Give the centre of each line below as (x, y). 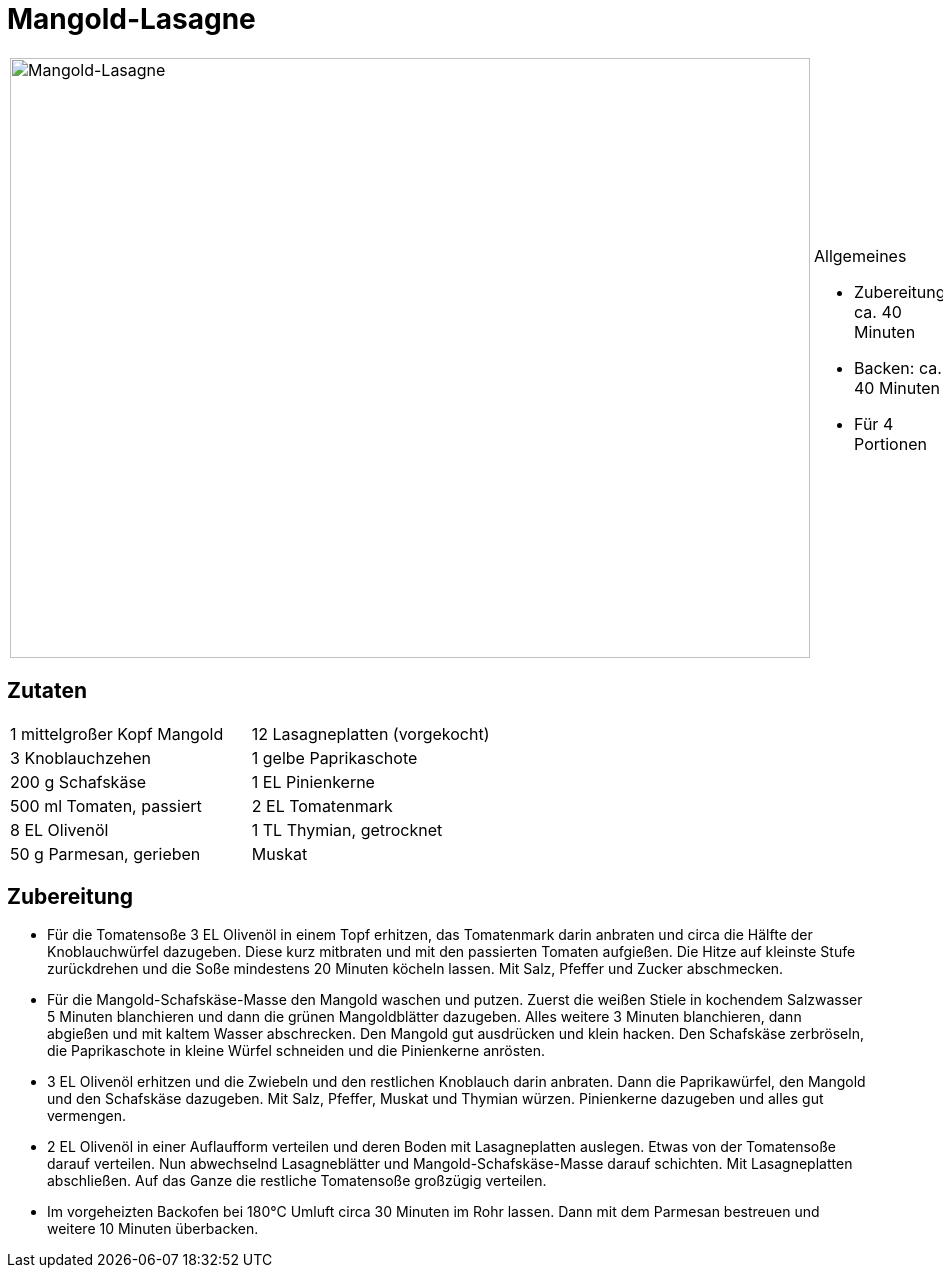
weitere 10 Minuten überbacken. (153, 1229)
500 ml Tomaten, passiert (106, 805)
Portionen (890, 443)
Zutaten (47, 691)
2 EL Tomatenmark (322, 805)
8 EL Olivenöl (59, 829)
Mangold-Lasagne (131, 19)
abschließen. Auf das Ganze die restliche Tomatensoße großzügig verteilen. (297, 1181)
